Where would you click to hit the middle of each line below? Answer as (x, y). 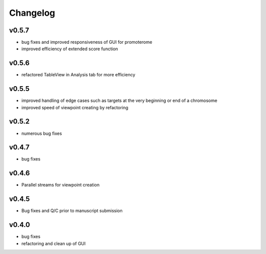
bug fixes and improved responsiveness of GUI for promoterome (87, 42)
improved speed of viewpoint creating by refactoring (75, 107)
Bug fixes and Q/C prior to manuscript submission (72, 211)
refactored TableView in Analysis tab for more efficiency (78, 75)
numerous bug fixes (42, 133)
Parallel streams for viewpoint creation (60, 185)
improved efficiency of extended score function (70, 49)
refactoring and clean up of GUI (53, 243)
